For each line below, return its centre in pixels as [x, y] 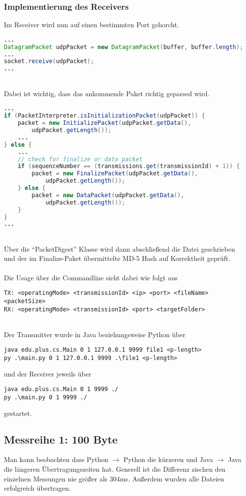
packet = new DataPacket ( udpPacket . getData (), [108, 195]
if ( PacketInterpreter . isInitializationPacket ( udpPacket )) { [105, 116]
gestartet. [18, 413]
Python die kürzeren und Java [168, 459]
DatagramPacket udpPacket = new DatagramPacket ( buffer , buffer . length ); [124, 47]
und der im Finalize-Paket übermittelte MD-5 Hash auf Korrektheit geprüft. [117, 258]
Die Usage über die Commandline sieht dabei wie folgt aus [91, 277]
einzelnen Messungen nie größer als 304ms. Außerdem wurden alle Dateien [114, 478]
